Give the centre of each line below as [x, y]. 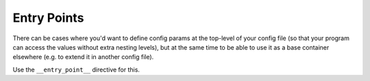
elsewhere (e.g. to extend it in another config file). [83, 57]
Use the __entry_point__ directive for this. [76, 69]
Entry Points [48, 18]
